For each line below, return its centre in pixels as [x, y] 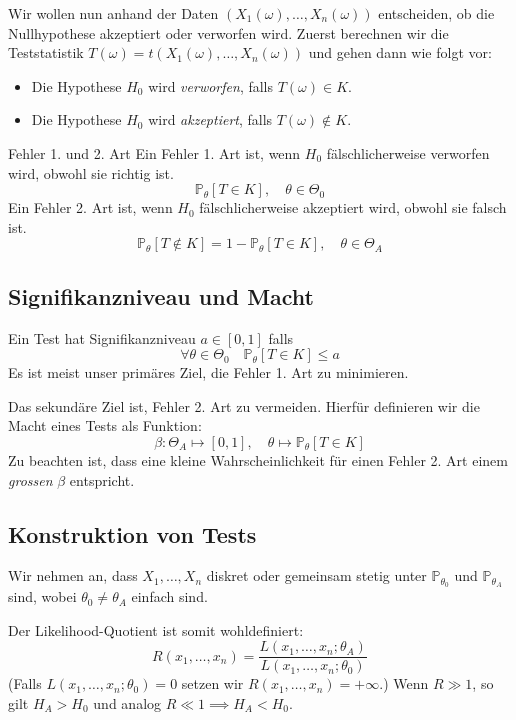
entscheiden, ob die [436, 13]
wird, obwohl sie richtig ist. [91, 172]
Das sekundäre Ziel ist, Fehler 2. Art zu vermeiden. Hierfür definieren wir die [244, 405]
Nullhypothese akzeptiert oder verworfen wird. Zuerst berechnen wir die [228, 32]
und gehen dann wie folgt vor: [400, 52]
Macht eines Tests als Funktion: [105, 425]
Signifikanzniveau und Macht [161, 295]
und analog [127, 703]
